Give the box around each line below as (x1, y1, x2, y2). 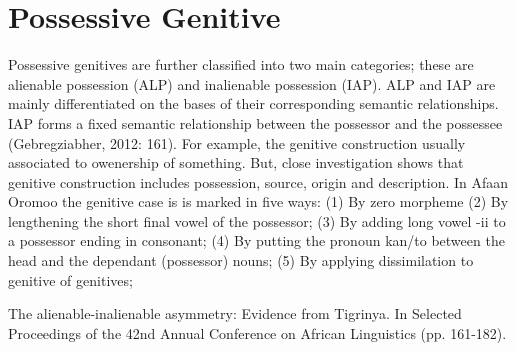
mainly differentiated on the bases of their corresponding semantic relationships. (8, 93, 499, 114)
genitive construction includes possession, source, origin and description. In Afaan (8, 171, 509, 192)
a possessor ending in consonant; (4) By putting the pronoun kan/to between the (8, 230, 505, 251)
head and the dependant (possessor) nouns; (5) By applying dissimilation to (8, 250, 474, 271)
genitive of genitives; (8, 269, 133, 290)
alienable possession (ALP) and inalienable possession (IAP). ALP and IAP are (8, 73, 496, 94)
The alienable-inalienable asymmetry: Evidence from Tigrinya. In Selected (8, 303, 462, 324)
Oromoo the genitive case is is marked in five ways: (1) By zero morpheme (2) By (8, 191, 509, 212)
